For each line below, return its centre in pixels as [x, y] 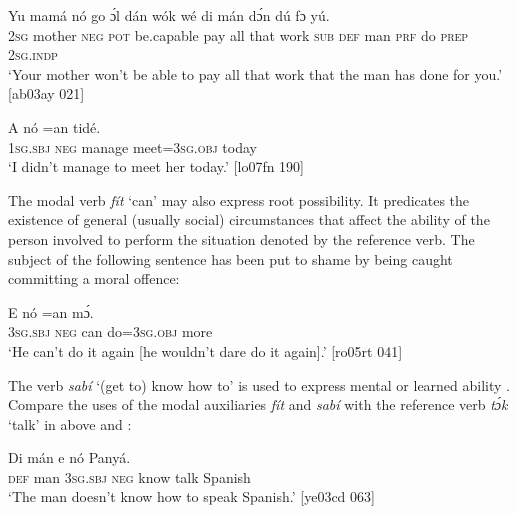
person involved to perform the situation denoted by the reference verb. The [241, 238]
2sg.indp [33, 54]
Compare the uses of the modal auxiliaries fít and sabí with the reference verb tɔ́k [258, 404]
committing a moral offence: [94, 278]
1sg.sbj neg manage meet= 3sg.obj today [132, 146]
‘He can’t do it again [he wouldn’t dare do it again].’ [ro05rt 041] [205, 350]
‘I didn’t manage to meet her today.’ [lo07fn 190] [156, 166]
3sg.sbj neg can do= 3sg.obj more [110, 331]
